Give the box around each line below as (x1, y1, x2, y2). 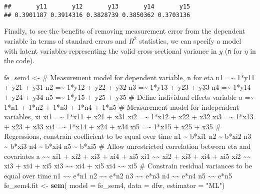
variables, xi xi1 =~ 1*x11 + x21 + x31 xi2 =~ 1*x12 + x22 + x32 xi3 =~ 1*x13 (4, 111, 253, 122)
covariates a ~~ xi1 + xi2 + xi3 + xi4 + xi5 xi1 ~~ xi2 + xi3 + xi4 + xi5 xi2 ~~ (4, 150, 251, 161)
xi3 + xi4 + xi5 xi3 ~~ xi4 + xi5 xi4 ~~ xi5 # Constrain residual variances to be (4, 160, 252, 171)
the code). (4, 55, 35, 66)
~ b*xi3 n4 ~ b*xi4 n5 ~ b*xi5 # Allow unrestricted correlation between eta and (4, 140, 251, 151)
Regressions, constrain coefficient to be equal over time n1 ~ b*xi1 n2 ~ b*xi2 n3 (4, 131, 251, 141)
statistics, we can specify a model (139, 35, 241, 46)
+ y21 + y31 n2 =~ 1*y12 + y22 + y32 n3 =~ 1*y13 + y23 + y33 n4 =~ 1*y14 (4, 82, 251, 92)
